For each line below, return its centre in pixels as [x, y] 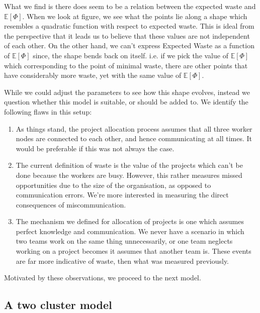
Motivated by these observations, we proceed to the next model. [103, 278]
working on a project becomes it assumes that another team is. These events [134, 251]
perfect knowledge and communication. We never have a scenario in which [130, 231]
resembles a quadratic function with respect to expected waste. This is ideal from [129, 26]
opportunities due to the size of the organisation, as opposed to [113, 185]
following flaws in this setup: [48, 111]
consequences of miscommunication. [71, 204]
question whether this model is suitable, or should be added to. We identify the [126, 102]
